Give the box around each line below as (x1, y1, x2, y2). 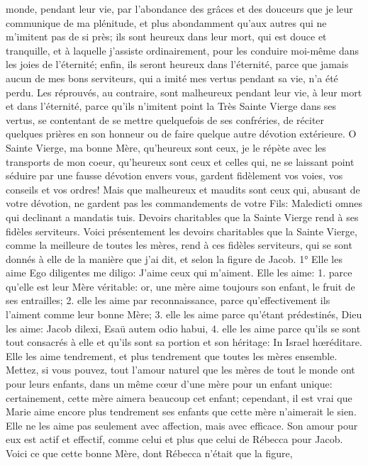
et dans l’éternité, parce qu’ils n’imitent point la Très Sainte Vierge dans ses (6, 99, 337, 113)
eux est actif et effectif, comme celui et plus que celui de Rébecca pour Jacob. (6, 432, 343, 447)
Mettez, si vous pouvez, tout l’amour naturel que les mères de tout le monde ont (6, 362, 355, 377)
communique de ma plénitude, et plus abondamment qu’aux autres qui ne (6, 15, 327, 30)
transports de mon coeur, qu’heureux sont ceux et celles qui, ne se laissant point (6, 154, 355, 169)
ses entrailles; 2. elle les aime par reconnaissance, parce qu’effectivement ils (6, 293, 330, 308)
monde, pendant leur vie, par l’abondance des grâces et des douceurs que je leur (6, 1, 353, 16)
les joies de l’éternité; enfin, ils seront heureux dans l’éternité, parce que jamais (6, 57, 349, 72)
